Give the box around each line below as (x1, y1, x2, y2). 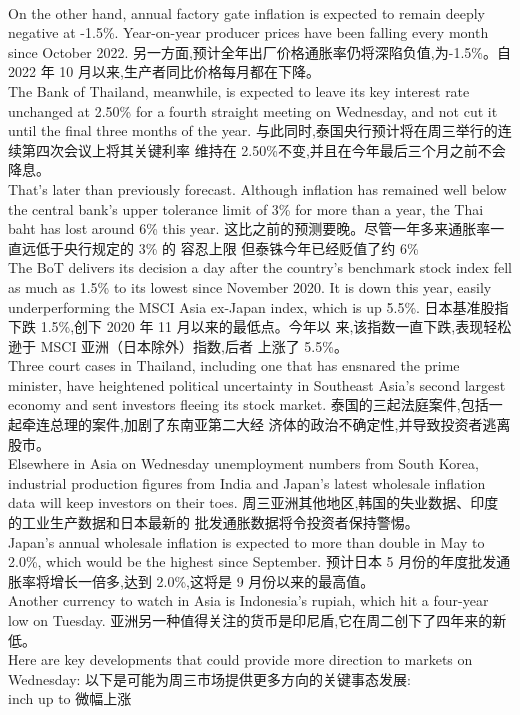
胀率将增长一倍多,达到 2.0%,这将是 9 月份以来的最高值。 (8, 570, 375, 591)
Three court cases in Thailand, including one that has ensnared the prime (8, 355, 460, 376)
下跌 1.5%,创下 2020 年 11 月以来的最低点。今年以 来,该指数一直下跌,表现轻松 (8, 316, 512, 337)
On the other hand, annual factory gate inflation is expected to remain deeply (8, 2, 486, 23)
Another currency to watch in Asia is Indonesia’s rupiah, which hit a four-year (8, 590, 489, 611)
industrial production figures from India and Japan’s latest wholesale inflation (8, 472, 486, 493)
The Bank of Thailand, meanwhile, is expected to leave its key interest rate (8, 80, 470, 101)
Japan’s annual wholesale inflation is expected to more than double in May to (8, 531, 485, 552)
